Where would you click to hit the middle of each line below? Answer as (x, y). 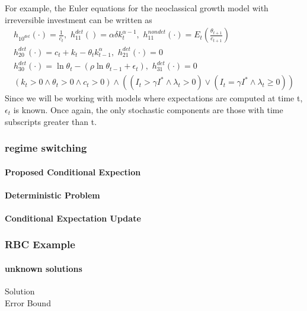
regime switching (46, 148)
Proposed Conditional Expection (73, 171)
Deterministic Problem (52, 195)
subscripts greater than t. (51, 121)
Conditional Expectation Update (73, 218)
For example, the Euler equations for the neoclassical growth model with (137, 8)
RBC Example (40, 244)
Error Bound (28, 302)
